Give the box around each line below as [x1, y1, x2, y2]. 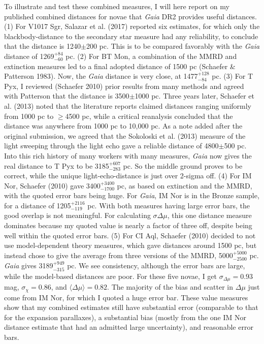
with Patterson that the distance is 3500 [4, 90, 129, 101]
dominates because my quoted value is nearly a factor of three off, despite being [4, 220, 252, 231]
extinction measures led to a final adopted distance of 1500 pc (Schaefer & [4, 60, 236, 71]
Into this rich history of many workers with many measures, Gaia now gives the [4, 150, 252, 161]
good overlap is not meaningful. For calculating [4, 210, 151, 221]
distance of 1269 [4, 50, 54, 61]
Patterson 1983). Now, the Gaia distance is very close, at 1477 [4, 71, 198, 81]
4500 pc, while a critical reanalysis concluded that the [65, 110, 233, 121]
